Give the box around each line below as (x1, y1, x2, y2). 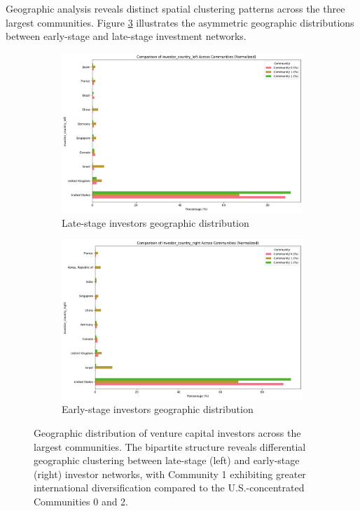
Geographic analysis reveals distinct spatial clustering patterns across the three (6, 1, 345, 15)
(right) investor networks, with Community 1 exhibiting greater (34, 466, 306, 481)
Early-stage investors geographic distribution (62, 402, 254, 416)
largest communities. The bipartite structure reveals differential (34, 439, 306, 454)
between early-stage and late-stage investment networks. (6, 29, 247, 43)
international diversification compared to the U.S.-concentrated (34, 480, 305, 495)
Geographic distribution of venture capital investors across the (34, 426, 301, 440)
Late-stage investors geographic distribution (62, 215, 249, 230)
